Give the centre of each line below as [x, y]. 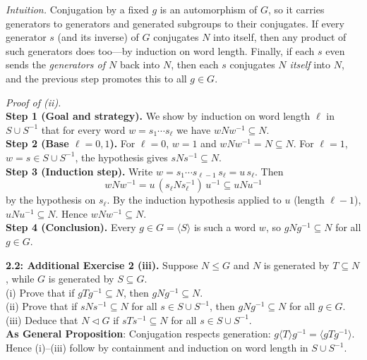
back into [140, 64]
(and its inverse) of [98, 37]
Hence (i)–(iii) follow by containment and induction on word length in [157, 348]
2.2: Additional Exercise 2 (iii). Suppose [102, 265]
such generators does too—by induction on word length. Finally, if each [160, 50]
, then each [195, 64]
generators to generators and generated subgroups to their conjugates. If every [175, 23]
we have [194, 129]
